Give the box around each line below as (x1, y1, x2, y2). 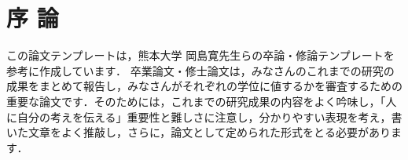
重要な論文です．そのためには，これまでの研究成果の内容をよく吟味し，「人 (6, 93, 397, 109)
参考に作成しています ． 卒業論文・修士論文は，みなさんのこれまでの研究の (6, 62, 395, 78)
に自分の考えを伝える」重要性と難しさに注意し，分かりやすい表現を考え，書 (6, 108, 402, 125)
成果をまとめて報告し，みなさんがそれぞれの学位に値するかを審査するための (6, 78, 402, 94)
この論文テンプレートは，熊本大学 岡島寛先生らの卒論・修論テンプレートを (6, 47, 395, 64)
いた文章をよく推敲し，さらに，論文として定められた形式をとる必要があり (6, 124, 391, 140)
